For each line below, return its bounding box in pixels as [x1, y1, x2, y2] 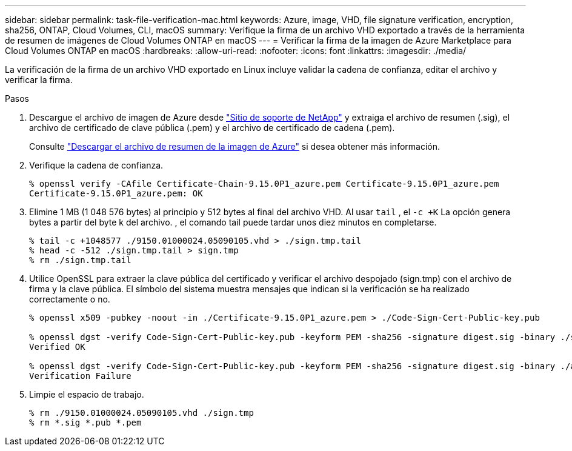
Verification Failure [29, 371, 131, 381]
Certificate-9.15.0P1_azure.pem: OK [29, 189, 203, 198]
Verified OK [29, 342, 85, 352]
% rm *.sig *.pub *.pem [29, 418, 142, 427]
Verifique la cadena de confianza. [29, 160, 164, 170]
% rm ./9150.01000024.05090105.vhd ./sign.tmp [29, 408, 254, 418]
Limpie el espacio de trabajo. [29, 389, 144, 399]
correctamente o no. [29, 294, 110, 304]
